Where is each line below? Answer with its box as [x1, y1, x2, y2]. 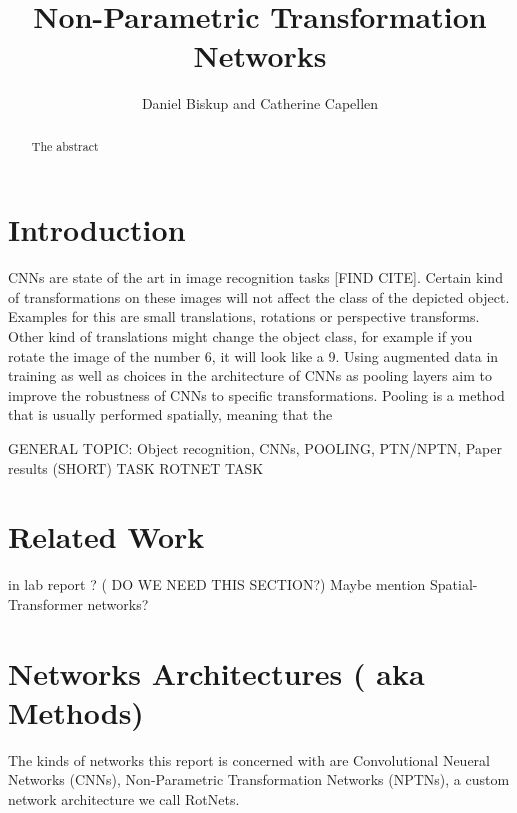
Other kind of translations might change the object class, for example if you [8, 326, 473, 347]
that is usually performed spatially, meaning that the [8, 404, 333, 425]
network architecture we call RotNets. [8, 789, 240, 810]
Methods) [8, 691, 144, 732]
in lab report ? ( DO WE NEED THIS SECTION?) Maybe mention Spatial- [8, 574, 478, 595]
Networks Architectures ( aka [8, 652, 425, 693]
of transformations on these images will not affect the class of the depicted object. [8, 286, 510, 307]
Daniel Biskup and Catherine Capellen [141, 93, 379, 114]
